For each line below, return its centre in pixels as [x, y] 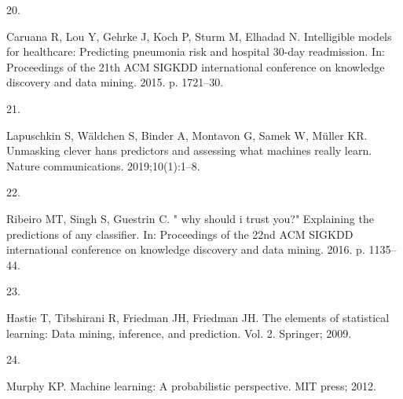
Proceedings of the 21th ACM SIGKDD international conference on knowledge [196, 66]
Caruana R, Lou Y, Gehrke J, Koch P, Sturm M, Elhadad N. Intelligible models [199, 36]
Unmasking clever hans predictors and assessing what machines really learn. [189, 150]
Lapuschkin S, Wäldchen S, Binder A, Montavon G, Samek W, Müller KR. [187, 135]
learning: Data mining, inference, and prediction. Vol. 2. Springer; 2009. [179, 333]
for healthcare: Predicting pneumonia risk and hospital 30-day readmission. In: [196, 51]
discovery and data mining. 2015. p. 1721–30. [115, 82]
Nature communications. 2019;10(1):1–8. [103, 165]
